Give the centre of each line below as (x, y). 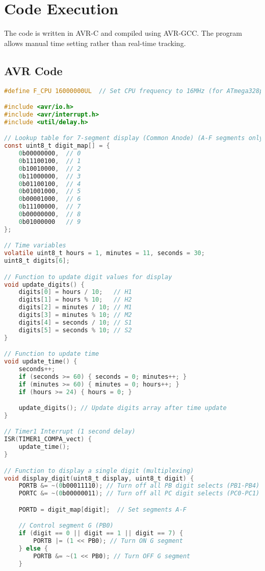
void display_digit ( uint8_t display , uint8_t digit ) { (99, 478)
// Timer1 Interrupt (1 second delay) (70, 432)
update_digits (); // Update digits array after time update (123, 408)
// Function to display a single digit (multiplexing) (99, 471)
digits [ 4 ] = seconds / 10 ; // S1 (75, 322)
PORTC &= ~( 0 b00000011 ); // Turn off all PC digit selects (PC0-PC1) (139, 494)
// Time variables (35, 246)
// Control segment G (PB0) (66, 526)
